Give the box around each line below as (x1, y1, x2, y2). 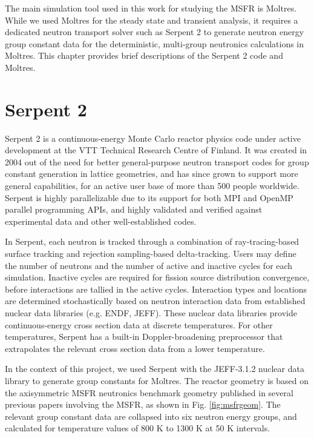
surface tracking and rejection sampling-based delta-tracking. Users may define (5, 247, 296, 260)
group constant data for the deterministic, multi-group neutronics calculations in (5, 37, 304, 50)
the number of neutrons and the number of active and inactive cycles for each (5, 259, 293, 271)
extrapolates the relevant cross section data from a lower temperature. (5, 342, 265, 354)
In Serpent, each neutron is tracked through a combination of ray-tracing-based (5, 235, 299, 248)
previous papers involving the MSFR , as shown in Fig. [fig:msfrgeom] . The (5, 398, 281, 411)
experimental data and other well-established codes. (5, 214, 197, 227)
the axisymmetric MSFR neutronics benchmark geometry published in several (5, 386, 293, 399)
